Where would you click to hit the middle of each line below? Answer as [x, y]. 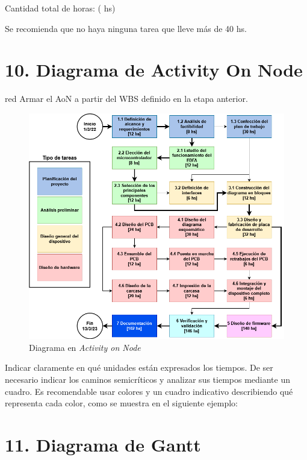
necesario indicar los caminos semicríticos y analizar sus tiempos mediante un [147, 379]
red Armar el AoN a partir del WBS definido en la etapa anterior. [126, 99]
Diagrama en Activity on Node [85, 347]
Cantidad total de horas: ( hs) [60, 8]
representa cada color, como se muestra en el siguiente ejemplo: [121, 403]
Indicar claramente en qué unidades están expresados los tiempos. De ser [139, 367]
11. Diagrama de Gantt [103, 444]
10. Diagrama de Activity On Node [154, 70]
